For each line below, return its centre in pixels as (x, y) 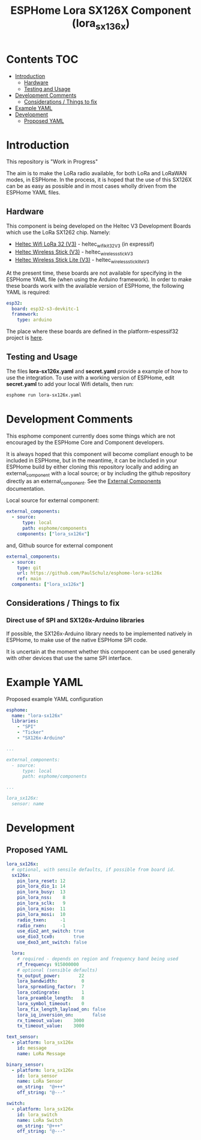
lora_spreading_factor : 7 (51, 987)
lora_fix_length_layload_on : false (61, 1009)
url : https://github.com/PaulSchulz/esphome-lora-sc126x (90, 573)
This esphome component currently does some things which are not (91, 436)
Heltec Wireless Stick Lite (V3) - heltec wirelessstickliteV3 (82, 260)
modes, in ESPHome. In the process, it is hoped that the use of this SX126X (99, 180)
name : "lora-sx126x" (37, 715)
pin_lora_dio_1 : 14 (41, 886)
